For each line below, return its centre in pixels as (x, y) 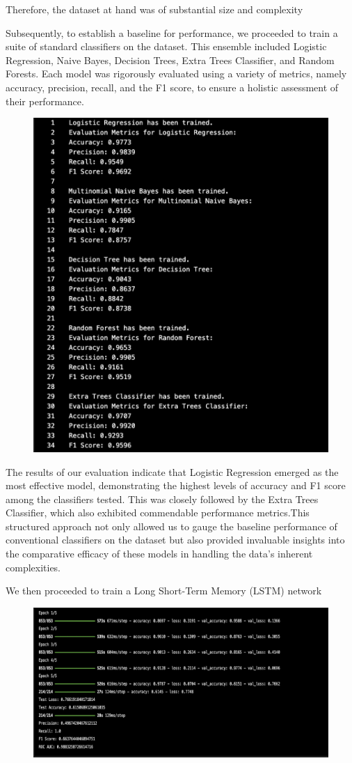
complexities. (33, 567)
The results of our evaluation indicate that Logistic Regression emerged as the (172, 471)
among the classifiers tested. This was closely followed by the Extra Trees (162, 499)
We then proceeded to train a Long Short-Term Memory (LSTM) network (164, 591)
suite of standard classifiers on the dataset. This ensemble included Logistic (166, 46)
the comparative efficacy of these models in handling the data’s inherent (159, 554)
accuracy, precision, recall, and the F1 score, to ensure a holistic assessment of (172, 87)
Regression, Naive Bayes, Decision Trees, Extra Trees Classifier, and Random (170, 60)
